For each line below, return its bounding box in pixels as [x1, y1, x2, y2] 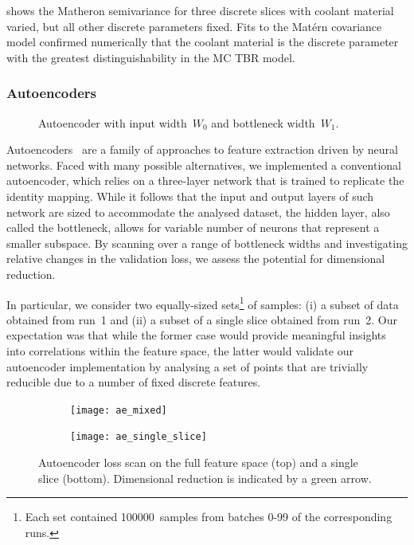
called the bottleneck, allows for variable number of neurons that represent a [6, 219, 380, 236]
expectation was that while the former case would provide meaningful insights [6, 327, 386, 343]
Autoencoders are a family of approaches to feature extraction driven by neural [6, 141, 399, 158]
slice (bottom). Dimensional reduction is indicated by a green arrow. [38, 469, 372, 486]
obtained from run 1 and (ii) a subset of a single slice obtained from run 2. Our [6, 311, 397, 327]
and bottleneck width [211, 114, 315, 131]
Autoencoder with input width [38, 114, 187, 131]
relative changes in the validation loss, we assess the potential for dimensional [6, 250, 385, 267]
